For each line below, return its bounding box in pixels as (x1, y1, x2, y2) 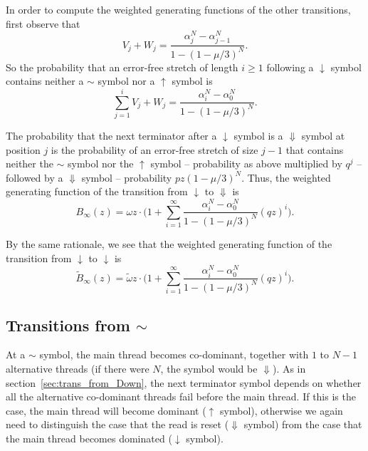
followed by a (6, 170, 63, 185)
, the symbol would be (160, 361, 258, 376)
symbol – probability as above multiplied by (150, 156, 342, 171)
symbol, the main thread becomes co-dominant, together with (39, 347, 309, 362)
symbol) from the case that (243, 417, 362, 432)
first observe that (6, 16, 80, 31)
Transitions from (6, 313, 130, 336)
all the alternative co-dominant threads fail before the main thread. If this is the (6, 389, 356, 404)
